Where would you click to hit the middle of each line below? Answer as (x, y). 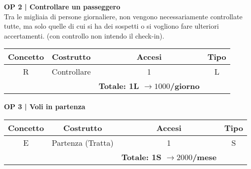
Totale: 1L (119, 86)
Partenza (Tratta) (83, 142)
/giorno (185, 86)
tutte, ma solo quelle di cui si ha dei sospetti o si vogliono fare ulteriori (111, 26)
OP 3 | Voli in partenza (45, 106)
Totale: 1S (141, 157)
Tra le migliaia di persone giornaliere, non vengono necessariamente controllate (123, 16)
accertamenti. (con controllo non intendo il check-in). (84, 35)
